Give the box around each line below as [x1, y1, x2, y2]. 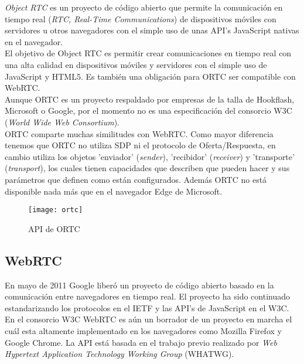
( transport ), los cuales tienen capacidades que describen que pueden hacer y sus [5, 162, 290, 174]
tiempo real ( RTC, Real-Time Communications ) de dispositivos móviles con [5, 12, 276, 25]
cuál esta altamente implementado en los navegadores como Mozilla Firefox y [5, 324, 282, 336]
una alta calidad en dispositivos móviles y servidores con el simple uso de [5, 58, 267, 70]
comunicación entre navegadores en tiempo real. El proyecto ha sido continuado [5, 290, 290, 302]
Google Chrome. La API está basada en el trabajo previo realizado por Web [5, 336, 277, 348]
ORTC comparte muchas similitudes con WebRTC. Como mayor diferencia [5, 127, 274, 140]
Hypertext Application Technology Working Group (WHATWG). [5, 348, 234, 360]
